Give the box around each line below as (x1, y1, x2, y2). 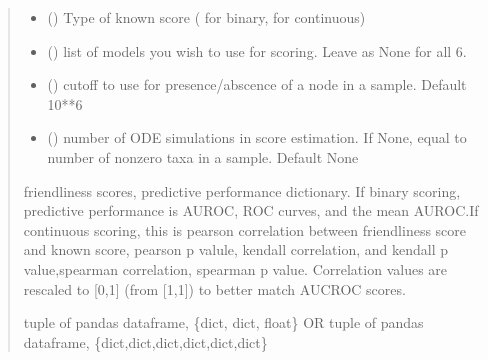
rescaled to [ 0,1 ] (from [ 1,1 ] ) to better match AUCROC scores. (23, 278, 406, 299)
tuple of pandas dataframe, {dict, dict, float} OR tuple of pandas (23, 312, 424, 333)
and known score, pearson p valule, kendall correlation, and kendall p (23, 239, 449, 260)
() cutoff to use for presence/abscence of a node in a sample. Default (47, 74, 467, 95)
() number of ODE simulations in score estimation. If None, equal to (47, 127, 467, 148)
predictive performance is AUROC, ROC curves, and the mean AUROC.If (23, 200, 479, 221)
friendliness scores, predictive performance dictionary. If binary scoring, (23, 180, 461, 201)
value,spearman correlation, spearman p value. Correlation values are (23, 258, 448, 279)
